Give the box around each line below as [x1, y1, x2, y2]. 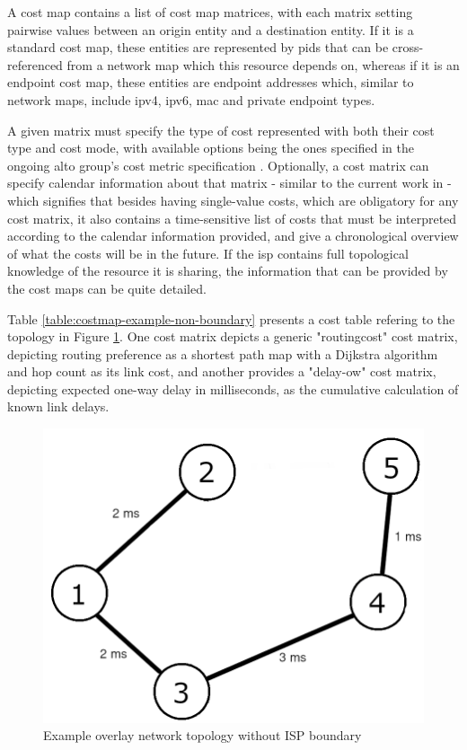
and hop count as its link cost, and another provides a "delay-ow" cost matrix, [7, 362, 436, 381]
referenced [7, 55, 63, 74]
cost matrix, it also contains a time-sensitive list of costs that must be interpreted [7, 208, 457, 227]
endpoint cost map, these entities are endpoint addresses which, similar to [7, 73, 414, 92]
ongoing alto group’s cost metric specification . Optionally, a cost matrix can [7, 155, 429, 174]
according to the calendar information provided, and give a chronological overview [7, 226, 459, 245]
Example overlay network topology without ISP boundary [43, 726, 362, 745]
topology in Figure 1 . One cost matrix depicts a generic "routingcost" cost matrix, [7, 327, 458, 346]
